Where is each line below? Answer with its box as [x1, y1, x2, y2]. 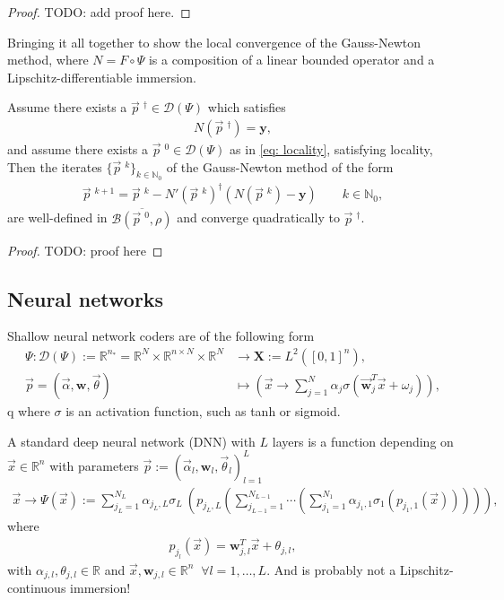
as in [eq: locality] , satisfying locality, [230, 140, 433, 158]
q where [7, 402, 50, 420]
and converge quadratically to [177, 208, 340, 227]
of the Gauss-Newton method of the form [166, 157, 394, 176]
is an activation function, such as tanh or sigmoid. [65, 402, 341, 420]
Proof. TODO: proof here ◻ [7, 240, 163, 259]
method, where [7, 50, 89, 69]
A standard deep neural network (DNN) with [7, 431, 256, 450]
